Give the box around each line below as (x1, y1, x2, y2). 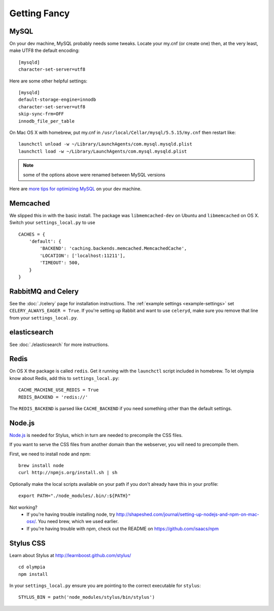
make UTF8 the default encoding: (9, 47, 80, 53)
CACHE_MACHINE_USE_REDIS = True (18, 387, 99, 393)
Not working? (9, 504, 38, 510)
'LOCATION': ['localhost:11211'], (40, 252, 126, 258)
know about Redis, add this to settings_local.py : (9, 375, 120, 381)
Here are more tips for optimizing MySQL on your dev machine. (9, 186, 142, 192)
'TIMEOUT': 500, (40, 260, 80, 266)
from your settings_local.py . (9, 314, 78, 321)
